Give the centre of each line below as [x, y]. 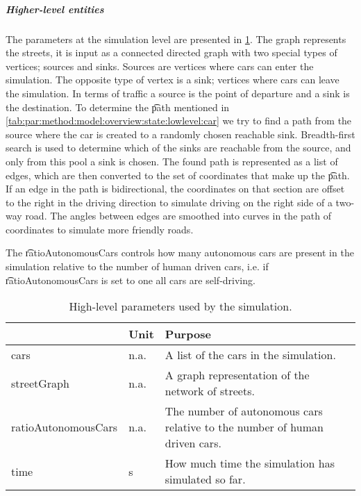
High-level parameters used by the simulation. [180, 306]
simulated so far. [205, 479]
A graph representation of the [237, 375]
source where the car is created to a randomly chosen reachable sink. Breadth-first [180, 134]
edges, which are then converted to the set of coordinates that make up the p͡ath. [178, 175]
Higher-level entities [55, 9]
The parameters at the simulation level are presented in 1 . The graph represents [176, 39]
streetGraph [40, 383]
